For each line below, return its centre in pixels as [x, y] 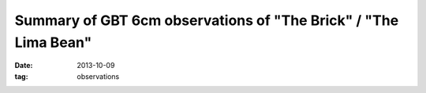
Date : [24, 66]
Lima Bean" [53, 42]
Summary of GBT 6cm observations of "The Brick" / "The [207, 20]
